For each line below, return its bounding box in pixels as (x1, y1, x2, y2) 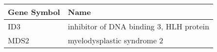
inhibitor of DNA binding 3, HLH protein (68, 21, 209, 32)
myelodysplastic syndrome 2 (68, 35, 163, 46)
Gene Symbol (8, 6, 60, 17)
